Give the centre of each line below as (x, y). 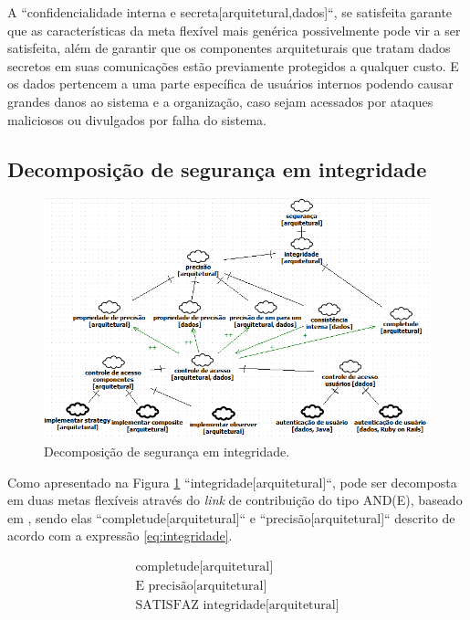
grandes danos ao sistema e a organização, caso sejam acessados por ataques (220, 101)
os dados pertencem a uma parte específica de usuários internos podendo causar (230, 84)
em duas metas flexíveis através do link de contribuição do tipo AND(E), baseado (235, 500)
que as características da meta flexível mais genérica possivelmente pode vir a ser (234, 30)
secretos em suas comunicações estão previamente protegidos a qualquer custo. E (233, 65)
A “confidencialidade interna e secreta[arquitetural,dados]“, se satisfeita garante (230, 12)
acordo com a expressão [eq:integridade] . (120, 536)
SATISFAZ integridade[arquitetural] (237, 605)
